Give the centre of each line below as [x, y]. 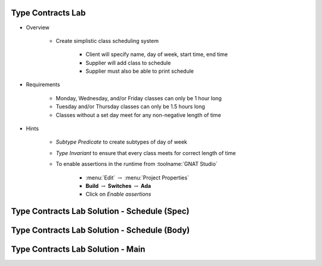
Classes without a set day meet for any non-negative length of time [138, 115]
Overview [38, 27]
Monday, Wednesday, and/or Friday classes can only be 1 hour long [139, 98]
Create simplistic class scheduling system [107, 41]
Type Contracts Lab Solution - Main [78, 250]
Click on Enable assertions [118, 194]
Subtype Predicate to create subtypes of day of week [122, 142]
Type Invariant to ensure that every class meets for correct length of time [146, 153]
